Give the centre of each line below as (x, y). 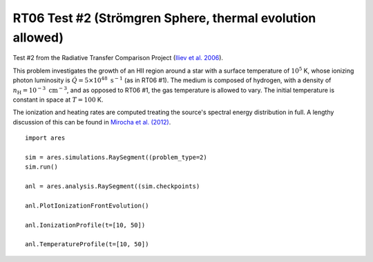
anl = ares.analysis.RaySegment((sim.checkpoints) (113, 186)
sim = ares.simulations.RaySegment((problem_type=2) (116, 157)
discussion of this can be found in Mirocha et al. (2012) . (92, 122)
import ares (45, 138)
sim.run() (41, 167)
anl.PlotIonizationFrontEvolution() (87, 205)
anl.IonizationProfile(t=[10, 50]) (85, 225)
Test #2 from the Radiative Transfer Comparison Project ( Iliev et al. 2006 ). (118, 58)
